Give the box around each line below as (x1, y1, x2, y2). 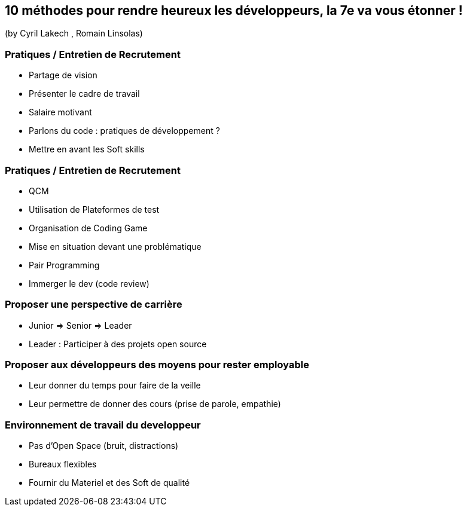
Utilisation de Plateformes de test (29, 204, 160, 215)
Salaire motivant (29, 107, 92, 118)
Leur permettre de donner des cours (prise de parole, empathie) (29, 399, 281, 409)
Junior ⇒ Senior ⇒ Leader (29, 320, 132, 331)
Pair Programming (29, 259, 100, 270)
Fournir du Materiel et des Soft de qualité (29, 478, 190, 488)
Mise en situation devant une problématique (29, 241, 202, 252)
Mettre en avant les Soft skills (29, 144, 145, 155)
